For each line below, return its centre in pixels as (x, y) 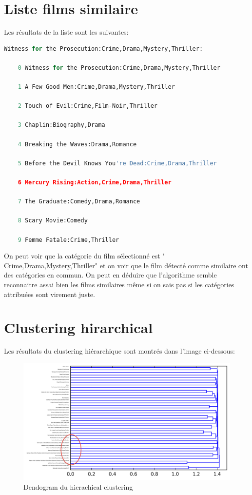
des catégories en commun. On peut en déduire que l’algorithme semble (110, 275)
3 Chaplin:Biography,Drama (61, 125)
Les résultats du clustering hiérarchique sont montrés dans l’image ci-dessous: (120, 351)
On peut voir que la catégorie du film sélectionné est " (85, 256)
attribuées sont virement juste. (49, 294)
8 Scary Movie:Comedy (53, 221)
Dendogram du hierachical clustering (78, 487)
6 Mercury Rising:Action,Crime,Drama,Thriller (95, 183)
